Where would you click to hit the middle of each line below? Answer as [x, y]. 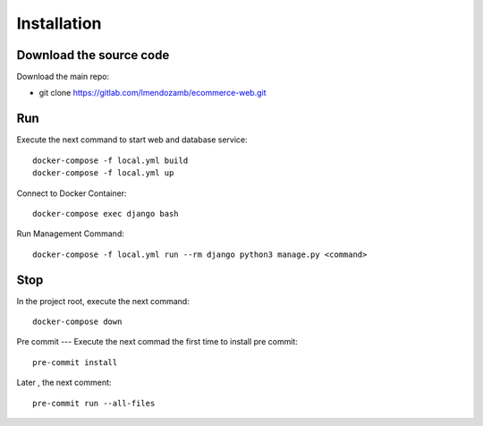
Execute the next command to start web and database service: [132, 140]
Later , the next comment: [64, 383]
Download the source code [93, 55]
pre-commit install [75, 362]
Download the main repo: [63, 77]
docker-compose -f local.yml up [103, 173]
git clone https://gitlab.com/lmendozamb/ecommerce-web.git [153, 93]
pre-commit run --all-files [94, 403]
